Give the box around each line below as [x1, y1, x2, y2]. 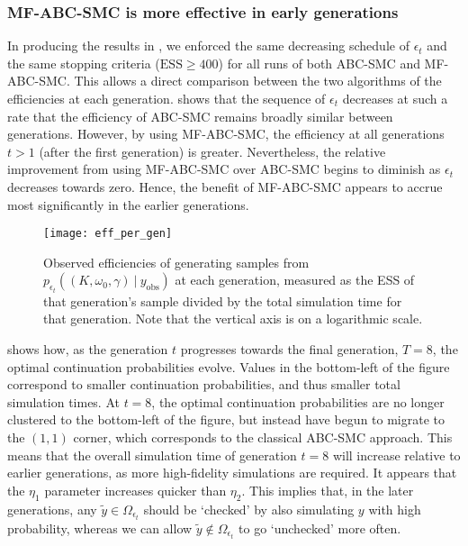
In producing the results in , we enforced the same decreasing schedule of [7, 36, 409, 55]
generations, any [7, 499, 97, 518]
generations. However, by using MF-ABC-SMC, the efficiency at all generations [7, 124, 445, 143]
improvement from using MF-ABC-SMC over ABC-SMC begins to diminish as [7, 159, 441, 178]
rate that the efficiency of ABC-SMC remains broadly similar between [7, 106, 393, 125]
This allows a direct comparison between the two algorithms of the [74, 71, 442, 90]
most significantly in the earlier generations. [7, 195, 249, 214]
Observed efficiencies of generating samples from [43, 252, 310, 271]
